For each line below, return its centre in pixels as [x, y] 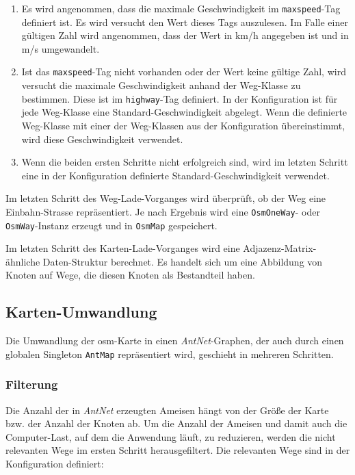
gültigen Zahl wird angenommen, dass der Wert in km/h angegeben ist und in [185, 35]
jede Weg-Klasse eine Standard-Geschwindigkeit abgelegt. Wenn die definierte [184, 112]
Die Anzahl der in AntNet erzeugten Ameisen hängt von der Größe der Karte [167, 410]
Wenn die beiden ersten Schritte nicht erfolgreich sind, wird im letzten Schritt [185, 162]
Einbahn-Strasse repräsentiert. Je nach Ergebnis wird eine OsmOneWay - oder [163, 211]
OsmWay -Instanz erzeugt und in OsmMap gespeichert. [111, 225]
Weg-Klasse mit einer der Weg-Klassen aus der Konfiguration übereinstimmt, [183, 125]
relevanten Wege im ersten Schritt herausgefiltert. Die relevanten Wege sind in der [178, 450]
